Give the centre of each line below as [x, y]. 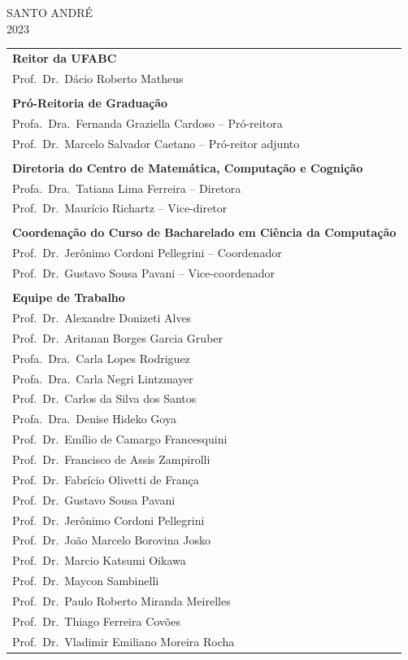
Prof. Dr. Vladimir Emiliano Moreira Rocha [124, 641]
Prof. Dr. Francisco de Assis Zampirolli [111, 459]
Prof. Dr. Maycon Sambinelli [86, 581]
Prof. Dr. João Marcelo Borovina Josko [111, 540]
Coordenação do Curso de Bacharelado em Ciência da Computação [204, 232]
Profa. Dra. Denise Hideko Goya [94, 419]
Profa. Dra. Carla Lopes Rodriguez [101, 358]
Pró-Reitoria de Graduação [90, 102]
